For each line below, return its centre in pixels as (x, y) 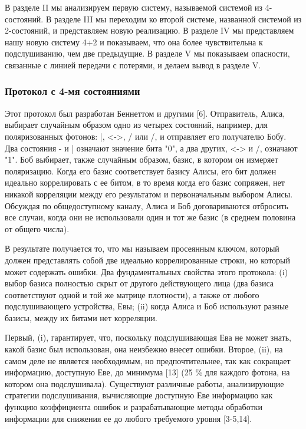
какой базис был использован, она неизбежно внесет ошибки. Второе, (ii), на (144, 349)
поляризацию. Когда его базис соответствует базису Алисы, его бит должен (141, 171)
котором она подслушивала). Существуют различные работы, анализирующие (144, 383)
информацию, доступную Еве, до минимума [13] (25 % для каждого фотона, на (147, 372)
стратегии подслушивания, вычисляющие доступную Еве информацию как (139, 395)
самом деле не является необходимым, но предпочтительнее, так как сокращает (148, 360)
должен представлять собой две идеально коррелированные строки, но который (147, 260)
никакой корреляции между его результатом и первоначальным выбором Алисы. (149, 194)
